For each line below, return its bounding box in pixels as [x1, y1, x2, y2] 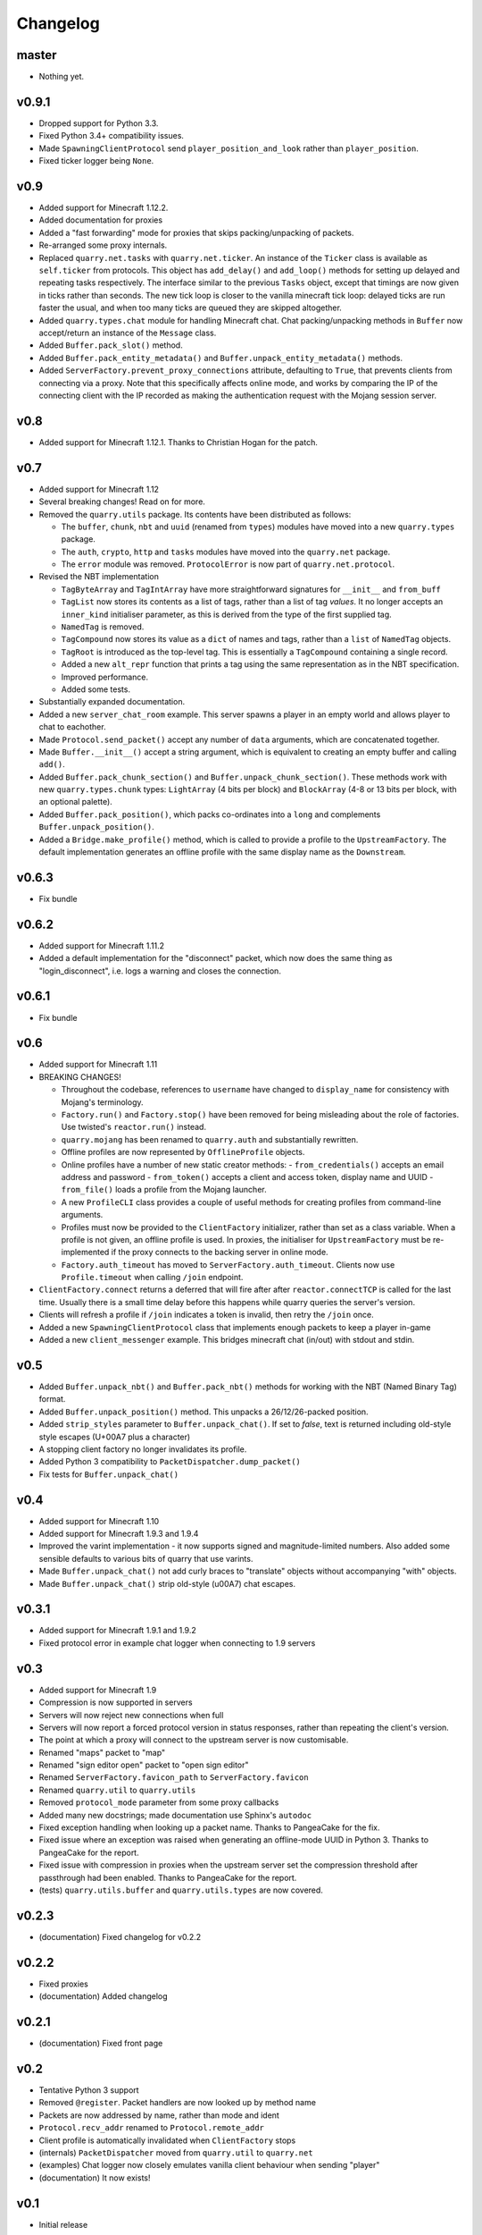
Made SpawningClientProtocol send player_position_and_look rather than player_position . [38, 143, 419, 154]
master [16, 47, 57, 63]
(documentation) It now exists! [38, 2172, 151, 2183]
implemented [61, 1247, 110, 1258]
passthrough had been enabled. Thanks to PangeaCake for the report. [38, 1872, 297, 1883]
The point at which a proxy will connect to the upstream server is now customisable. [38, 1734, 349, 1745]
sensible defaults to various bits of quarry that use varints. [38, 1553, 253, 1564]
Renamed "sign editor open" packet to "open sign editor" [38, 1759, 249, 1770]
